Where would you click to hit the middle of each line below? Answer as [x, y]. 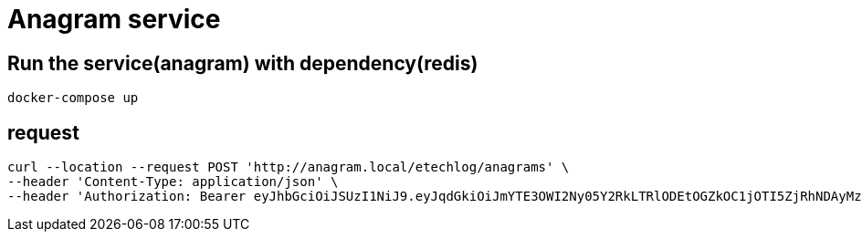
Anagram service [114, 19]
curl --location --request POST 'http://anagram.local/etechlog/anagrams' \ [289, 167]
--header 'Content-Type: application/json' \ [173, 182]
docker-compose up [73, 98]
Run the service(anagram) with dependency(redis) [243, 63]
